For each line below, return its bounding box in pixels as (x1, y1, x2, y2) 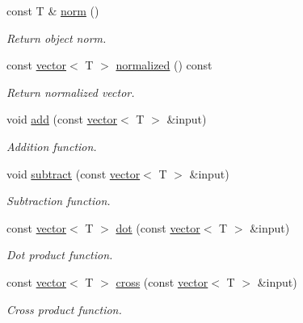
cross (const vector (116, 273, 208, 290)
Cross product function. (6, 300, 122, 317)
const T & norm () (6, 2, 99, 19)
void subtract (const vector (6, 165, 141, 182)
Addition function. (6, 137, 97, 154)
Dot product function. (6, 246, 113, 263)
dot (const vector (116, 219, 200, 236)
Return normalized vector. (6, 83, 135, 100)
